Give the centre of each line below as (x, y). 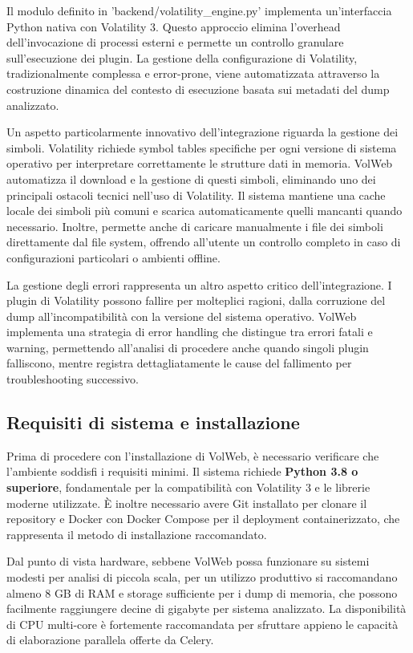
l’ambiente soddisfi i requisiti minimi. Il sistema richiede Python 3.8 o (182, 471)
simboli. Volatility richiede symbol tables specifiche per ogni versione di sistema (202, 147)
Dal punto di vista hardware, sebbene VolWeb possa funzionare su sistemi (188, 561)
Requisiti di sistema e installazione (153, 422)
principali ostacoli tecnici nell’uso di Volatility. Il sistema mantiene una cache (196, 195)
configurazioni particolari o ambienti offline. (113, 257)
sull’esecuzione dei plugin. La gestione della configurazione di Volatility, (182, 57)
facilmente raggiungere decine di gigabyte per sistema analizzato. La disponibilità (206, 608)
